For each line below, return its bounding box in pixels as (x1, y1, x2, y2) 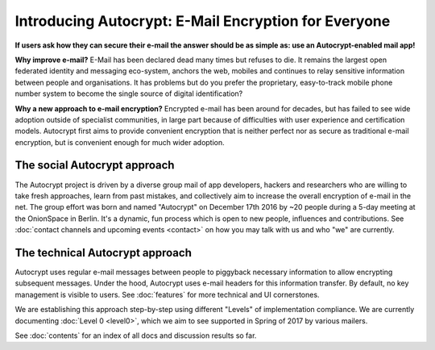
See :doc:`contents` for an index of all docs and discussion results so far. (14, 331, 257, 340)
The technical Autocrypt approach (14, 246, 193, 260)
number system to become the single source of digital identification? (14, 89, 243, 98)
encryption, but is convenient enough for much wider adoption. (14, 137, 225, 147)
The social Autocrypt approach (14, 158, 175, 173)
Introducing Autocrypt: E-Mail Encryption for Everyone (14, 12, 391, 30)
